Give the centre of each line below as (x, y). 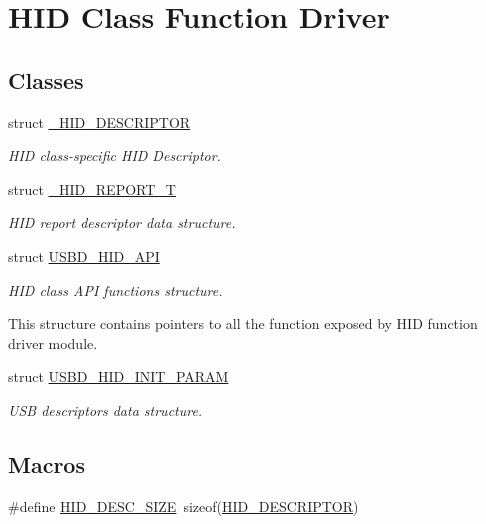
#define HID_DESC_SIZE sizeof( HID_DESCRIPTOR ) (183, 505)
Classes (46, 79)
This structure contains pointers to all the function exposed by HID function (243, 323)
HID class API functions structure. (115, 289)
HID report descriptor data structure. (122, 222)
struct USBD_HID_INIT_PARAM (118, 376)
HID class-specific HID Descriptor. (114, 155)
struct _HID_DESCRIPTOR (99, 121)
